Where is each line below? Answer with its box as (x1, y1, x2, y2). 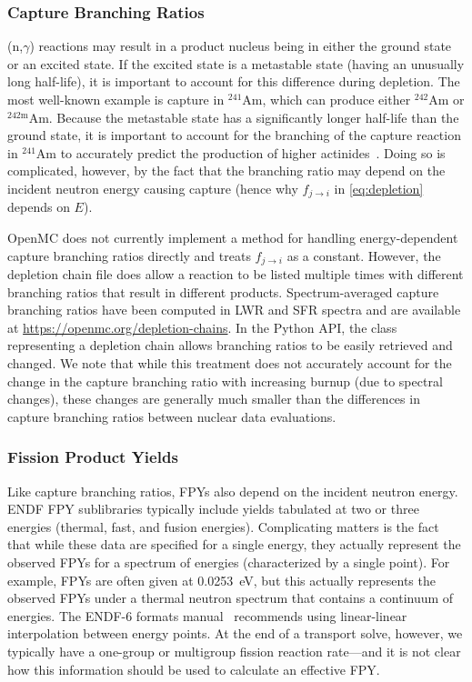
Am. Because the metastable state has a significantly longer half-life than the (28, 107, 459, 126)
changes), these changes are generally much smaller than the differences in (7, 389, 420, 408)
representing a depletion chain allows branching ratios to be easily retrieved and (7, 336, 453, 355)
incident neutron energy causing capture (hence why (7, 178, 298, 197)
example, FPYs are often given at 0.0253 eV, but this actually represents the (7, 570, 436, 589)
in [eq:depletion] (334, 178, 424, 197)
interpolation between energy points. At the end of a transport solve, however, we (7, 624, 463, 643)
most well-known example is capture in (7, 90, 225, 108)
